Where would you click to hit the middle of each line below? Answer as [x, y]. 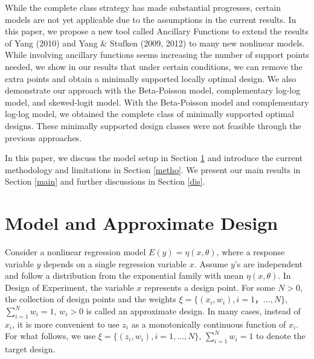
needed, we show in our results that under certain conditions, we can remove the [154, 66]
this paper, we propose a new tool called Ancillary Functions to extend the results [157, 31]
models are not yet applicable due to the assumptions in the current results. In [151, 19]
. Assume [211, 263]
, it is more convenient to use [66, 324]
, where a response [251, 252]
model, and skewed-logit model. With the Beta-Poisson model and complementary [157, 102]
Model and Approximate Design [142, 223]
